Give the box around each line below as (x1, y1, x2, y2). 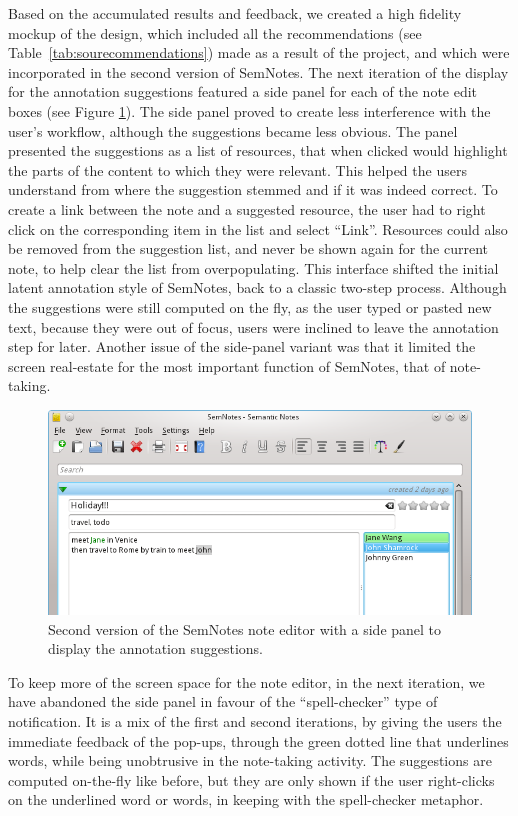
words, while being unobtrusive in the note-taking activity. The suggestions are (8, 750, 492, 771)
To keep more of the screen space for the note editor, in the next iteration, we (8, 671, 485, 692)
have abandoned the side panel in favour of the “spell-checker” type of (8, 691, 438, 712)
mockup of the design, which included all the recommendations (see (8, 22, 422, 43)
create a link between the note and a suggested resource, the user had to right (8, 198, 486, 219)
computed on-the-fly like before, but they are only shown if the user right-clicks (8, 769, 495, 790)
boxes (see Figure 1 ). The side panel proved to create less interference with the (8, 100, 491, 121)
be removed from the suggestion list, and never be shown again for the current (8, 238, 489, 259)
